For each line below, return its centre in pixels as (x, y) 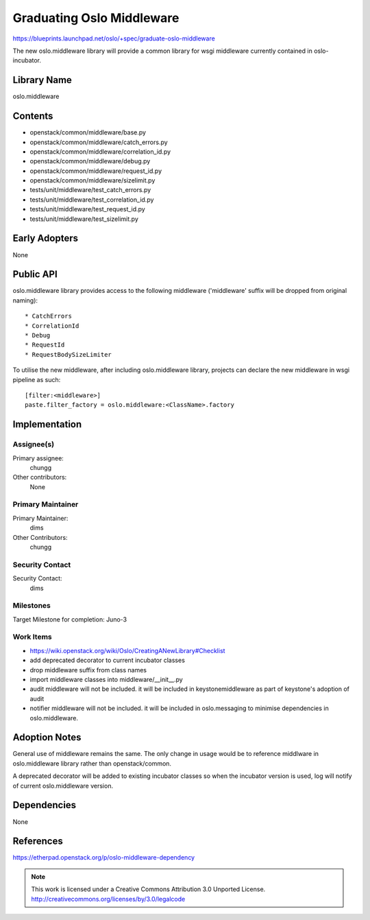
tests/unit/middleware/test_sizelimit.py (84, 219)
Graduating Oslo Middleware (96, 18)
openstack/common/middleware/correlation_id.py (100, 152)
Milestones (32, 606)
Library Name (42, 80)
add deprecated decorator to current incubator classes (107, 660)
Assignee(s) (34, 445)
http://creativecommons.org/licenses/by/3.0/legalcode (108, 899)
